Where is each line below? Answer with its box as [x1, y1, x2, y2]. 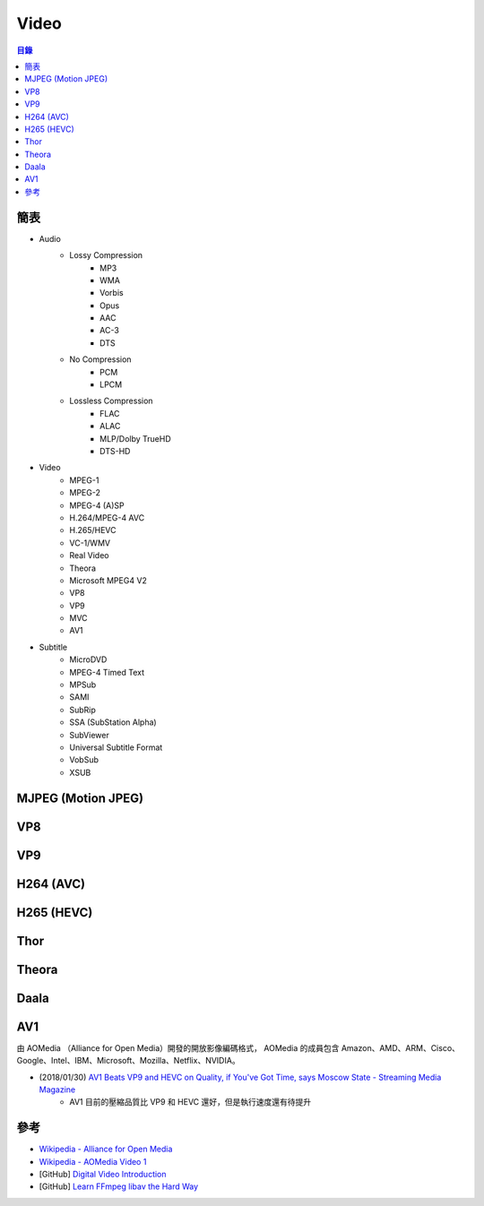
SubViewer [69, 729, 109, 740]
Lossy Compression [69, 250, 143, 261]
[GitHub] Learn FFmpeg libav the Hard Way [39, 1181, 199, 1192]
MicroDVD [69, 654, 108, 665]
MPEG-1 [69, 475, 99, 486]
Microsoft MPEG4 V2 [69, 574, 148, 586]
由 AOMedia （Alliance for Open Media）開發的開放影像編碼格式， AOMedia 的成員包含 [16, 1042, 340, 1053]
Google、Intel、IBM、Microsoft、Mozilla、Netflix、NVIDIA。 [16, 1055, 241, 1066]
